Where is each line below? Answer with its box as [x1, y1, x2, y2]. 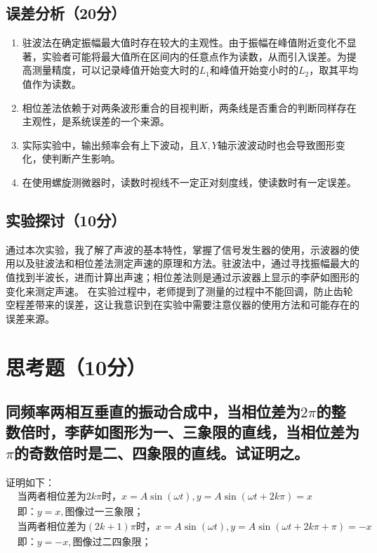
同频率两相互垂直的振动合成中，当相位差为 [6, 401, 300, 422]
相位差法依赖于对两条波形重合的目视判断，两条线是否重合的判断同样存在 [22, 100, 357, 115]
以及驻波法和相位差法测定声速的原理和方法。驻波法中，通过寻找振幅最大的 [15, 256, 359, 271]
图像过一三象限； [65, 507, 144, 518]
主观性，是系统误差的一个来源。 [22, 114, 170, 129]
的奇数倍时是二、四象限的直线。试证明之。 [13, 441, 309, 463]
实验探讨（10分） [6, 209, 126, 230]
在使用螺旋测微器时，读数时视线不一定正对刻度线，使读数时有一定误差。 [22, 174, 357, 189]
